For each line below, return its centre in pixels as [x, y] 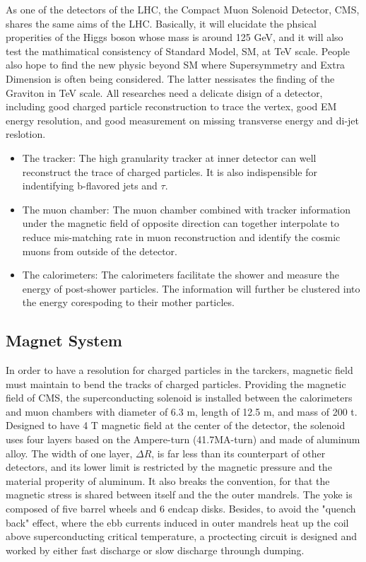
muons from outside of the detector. [100, 251]
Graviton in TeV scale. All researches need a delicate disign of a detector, [164, 92]
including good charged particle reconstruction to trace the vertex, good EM [171, 106]
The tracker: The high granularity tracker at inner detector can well [169, 157]
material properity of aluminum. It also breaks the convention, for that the [168, 480]
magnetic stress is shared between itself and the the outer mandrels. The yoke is [179, 494]
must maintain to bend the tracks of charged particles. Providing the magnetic [176, 384]
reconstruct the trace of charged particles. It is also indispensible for [170, 171]
